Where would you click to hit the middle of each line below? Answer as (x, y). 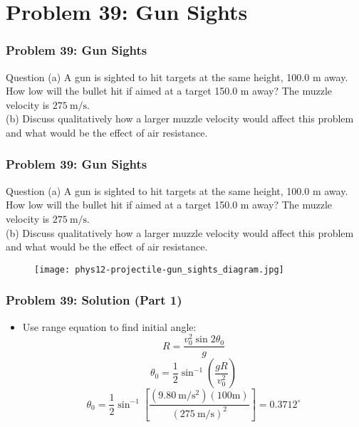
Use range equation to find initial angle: (109, 326)
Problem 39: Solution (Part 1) (94, 300)
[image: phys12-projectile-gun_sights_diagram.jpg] (159, 269)
